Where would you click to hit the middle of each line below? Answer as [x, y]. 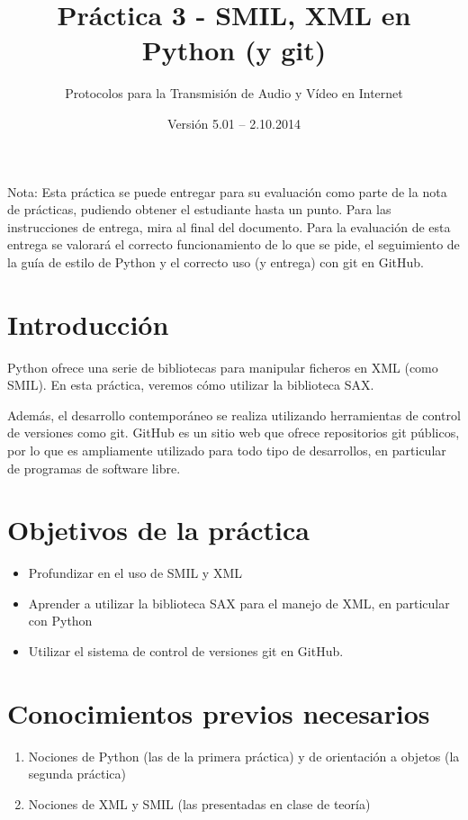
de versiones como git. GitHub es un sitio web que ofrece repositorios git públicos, [234, 433]
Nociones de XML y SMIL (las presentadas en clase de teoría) [199, 803]
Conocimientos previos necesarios [219, 712]
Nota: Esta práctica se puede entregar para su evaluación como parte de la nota [227, 191]
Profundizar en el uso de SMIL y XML [135, 573]
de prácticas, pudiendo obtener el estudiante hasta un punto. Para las [199, 209]
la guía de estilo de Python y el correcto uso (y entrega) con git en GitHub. [216, 261]
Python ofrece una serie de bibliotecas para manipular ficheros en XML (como [223, 367]
